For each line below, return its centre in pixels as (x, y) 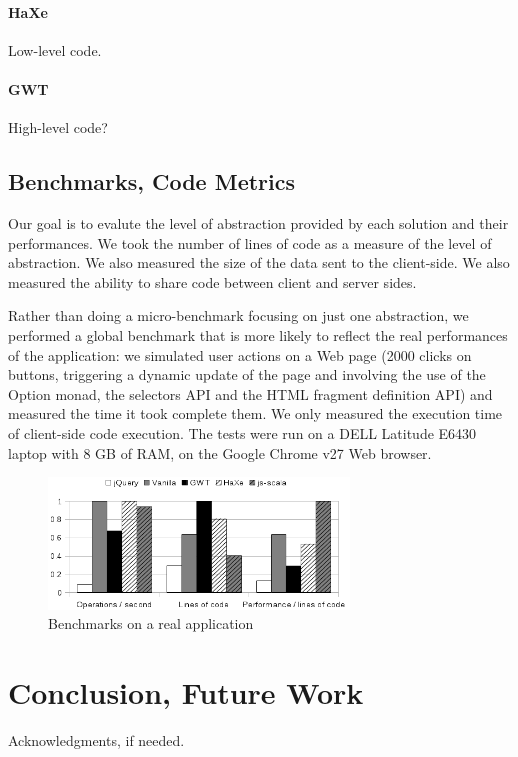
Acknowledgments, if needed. (96, 740)
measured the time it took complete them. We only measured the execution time (255, 413)
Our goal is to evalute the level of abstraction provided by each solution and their (258, 222)
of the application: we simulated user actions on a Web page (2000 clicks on (240, 354)
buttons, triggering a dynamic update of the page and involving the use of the (247, 374)
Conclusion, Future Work (186, 692)
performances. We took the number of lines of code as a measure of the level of (250, 242)
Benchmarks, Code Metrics (152, 181)
